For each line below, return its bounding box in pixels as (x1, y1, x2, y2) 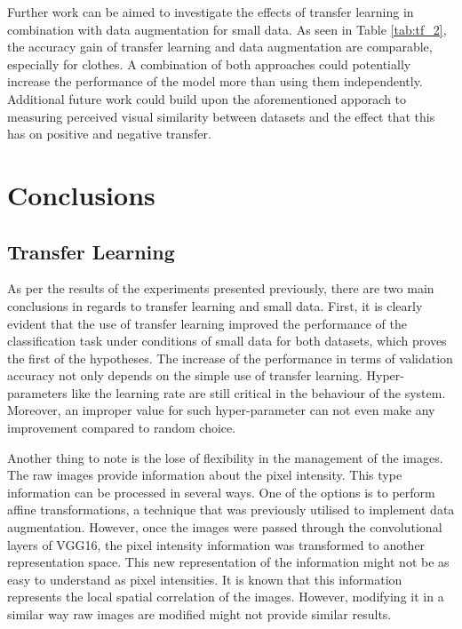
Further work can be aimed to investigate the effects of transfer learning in (7, 3, 414, 20)
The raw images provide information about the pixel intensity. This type (7, 466, 402, 484)
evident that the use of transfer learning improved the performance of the (7, 314, 407, 332)
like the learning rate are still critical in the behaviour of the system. (71, 383, 446, 402)
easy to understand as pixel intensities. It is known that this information (7, 569, 402, 588)
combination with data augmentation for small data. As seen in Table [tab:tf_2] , (7, 20, 447, 38)
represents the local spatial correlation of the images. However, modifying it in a (7, 587, 444, 606)
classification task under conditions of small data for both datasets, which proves (7, 331, 447, 350)
